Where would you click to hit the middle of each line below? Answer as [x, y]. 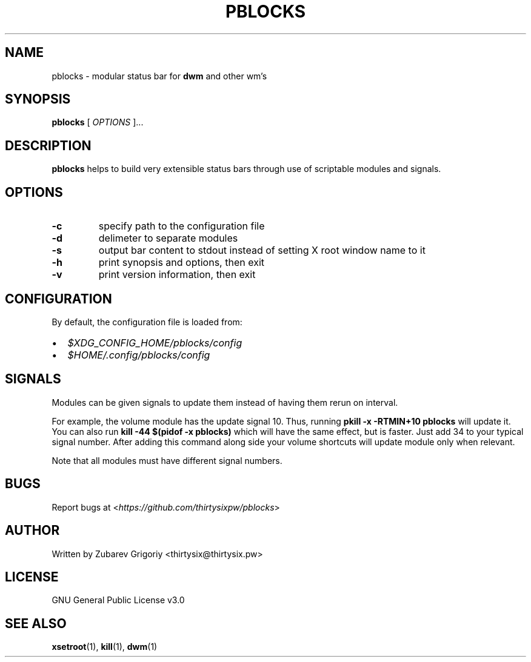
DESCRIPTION [48, 145]
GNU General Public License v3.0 [118, 600]
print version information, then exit [177, 275]
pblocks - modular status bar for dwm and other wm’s [159, 76]
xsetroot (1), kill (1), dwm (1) [105, 647]
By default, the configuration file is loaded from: [147, 322]
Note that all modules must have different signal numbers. [167, 460]
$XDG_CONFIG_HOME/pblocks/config [155, 343]
